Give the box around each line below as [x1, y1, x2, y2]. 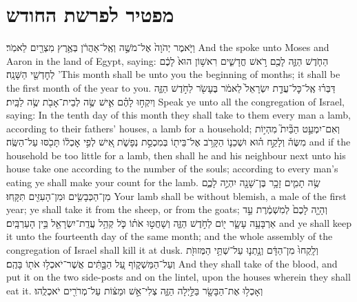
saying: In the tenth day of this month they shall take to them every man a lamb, [6, 108, 351, 122]
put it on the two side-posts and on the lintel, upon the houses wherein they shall [6, 270, 351, 284]
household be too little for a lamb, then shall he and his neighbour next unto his [6, 148, 346, 162]
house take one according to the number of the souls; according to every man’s [6, 161, 338, 176]
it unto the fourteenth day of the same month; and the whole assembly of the [6, 229, 333, 243]
